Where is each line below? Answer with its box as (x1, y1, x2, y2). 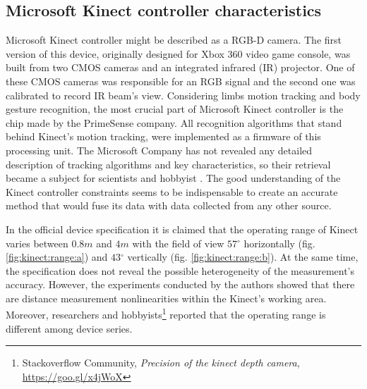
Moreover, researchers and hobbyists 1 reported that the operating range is (6, 305, 326, 322)
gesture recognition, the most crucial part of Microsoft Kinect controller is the (6, 101, 344, 116)
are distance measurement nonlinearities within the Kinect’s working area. (6, 290, 327, 305)
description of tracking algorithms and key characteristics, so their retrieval (6, 156, 331, 171)
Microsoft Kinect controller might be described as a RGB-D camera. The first (6, 32, 342, 47)
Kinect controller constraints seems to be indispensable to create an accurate (6, 184, 338, 199)
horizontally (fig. (243, 235, 315, 250)
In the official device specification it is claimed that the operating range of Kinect (6, 221, 359, 236)
